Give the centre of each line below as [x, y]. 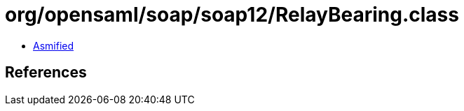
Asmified [54, 45]
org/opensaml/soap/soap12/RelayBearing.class [232, 15]
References [46, 73]
